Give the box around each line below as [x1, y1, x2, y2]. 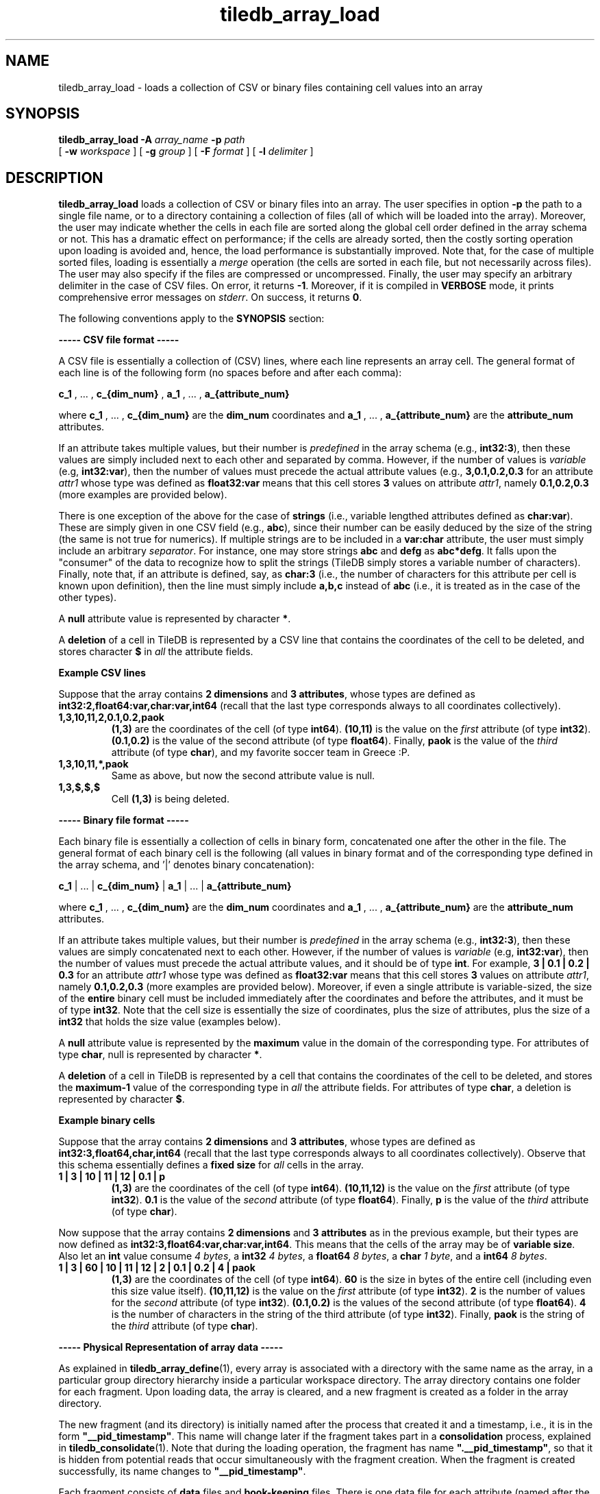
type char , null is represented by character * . [58, 1049, 262, 1061]
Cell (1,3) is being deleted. [111, 793, 229, 805]
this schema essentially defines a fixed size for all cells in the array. [58, 1159, 364, 1171]
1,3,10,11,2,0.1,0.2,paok [58, 711, 164, 724]
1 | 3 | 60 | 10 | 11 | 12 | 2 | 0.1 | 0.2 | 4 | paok [58, 1262, 255, 1274]
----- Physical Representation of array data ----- [58, 1341, 284, 1354]
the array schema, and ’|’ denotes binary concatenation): [58, 859, 314, 871]
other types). [58, 591, 116, 604]
